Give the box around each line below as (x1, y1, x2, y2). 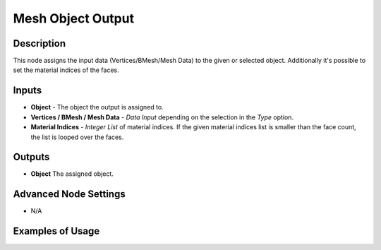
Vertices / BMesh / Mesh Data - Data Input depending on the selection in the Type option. (30, 113, 294, 121)
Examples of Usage (13, 225, 100, 237)
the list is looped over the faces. (30, 133, 124, 141)
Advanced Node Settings (13, 188, 126, 201)
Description (13, 37, 66, 49)
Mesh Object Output (13, 11, 134, 26)
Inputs (13, 85, 42, 97)
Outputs (13, 151, 50, 163)
